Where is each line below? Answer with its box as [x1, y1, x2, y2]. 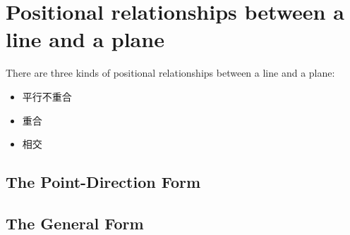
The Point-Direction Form [6, 171, 201, 193]
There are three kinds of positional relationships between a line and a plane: [6, 65, 335, 80]
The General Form [6, 212, 144, 234]
